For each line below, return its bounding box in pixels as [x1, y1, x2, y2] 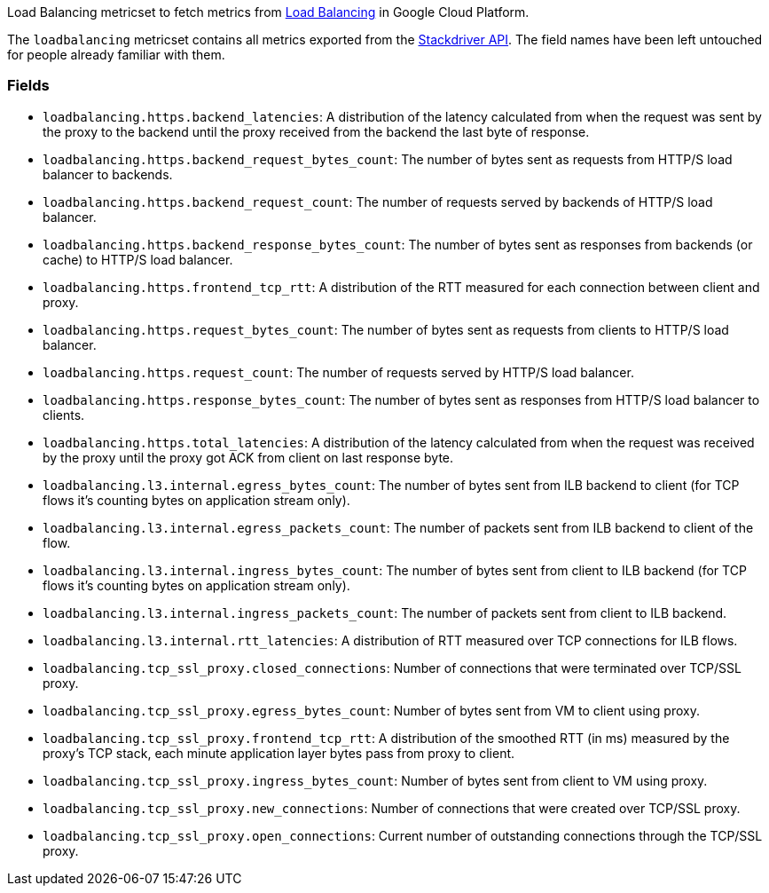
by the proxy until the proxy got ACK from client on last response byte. [43, 449, 454, 465]
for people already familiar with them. [7, 47, 225, 62]
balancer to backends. [43, 166, 173, 182]
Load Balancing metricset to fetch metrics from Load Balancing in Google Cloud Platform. [7, 4, 530, 20]
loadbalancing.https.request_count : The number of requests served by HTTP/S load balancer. [43, 364, 634, 380]
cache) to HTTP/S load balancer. [43, 251, 233, 267]
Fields [7, 76, 50, 95]
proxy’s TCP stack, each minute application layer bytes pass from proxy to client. [43, 745, 515, 761]
